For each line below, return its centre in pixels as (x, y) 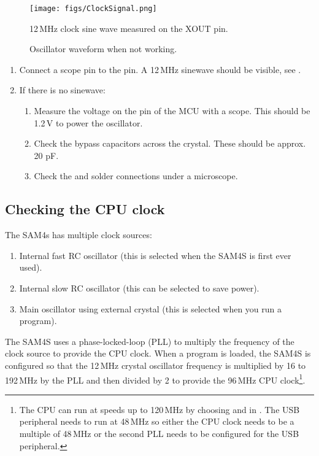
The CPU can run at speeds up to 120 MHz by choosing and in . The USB (159, 409)
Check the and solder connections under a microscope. (136, 176)
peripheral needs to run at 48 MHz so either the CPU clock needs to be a (157, 421)
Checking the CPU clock (85, 209)
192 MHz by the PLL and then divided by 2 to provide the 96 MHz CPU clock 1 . (155, 379)
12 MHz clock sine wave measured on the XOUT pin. (129, 28)
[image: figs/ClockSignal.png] (93, 9)
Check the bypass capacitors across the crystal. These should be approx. (170, 143)
